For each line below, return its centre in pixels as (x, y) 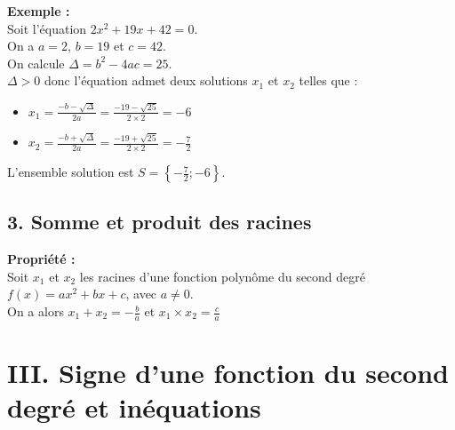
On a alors (36, 311)
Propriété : (41, 259)
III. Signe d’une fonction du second (228, 373)
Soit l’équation (47, 28)
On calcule (36, 63)
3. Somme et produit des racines (160, 222)
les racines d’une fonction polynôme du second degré (223, 276)
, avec (141, 294)
